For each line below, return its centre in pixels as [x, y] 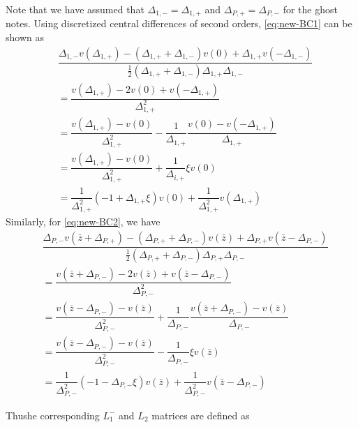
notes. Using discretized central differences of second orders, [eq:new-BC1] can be [179, 23]
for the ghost [310, 9]
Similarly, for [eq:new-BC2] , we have [83, 222]
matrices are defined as [201, 415]
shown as [25, 37]
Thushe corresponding [53, 415]
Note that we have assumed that [75, 9]
